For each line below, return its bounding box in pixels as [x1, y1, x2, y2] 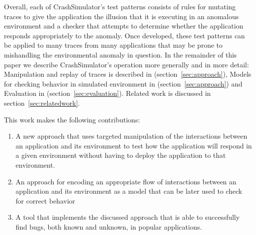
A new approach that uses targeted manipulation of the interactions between [15, 131, 248, 141]
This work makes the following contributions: [4, 114, 140, 124]
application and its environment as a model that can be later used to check [15, 186, 242, 196]
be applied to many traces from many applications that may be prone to [4, 40, 223, 50]
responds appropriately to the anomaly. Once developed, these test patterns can [4, 30, 245, 40]
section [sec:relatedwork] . [4, 97, 80, 108]
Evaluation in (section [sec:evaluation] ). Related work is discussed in [4, 88, 211, 98]
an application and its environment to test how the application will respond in [15, 140, 252, 150]
